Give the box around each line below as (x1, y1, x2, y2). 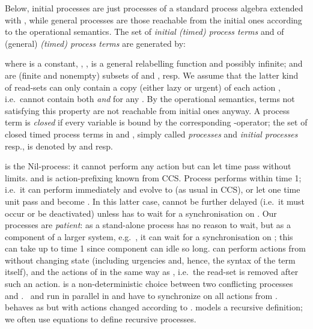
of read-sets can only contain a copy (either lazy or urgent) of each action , (5, 80, 281, 93)
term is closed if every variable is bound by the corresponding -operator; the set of (5, 116, 308, 128)
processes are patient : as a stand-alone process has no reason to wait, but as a (5, 219, 291, 231)
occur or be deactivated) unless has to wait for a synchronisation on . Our (5, 207, 277, 219)
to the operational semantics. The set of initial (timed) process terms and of (5, 25, 284, 38)
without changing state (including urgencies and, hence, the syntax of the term (5, 253, 296, 266)
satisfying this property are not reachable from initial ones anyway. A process (5, 104, 290, 116)
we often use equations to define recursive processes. (5, 312, 196, 325)
